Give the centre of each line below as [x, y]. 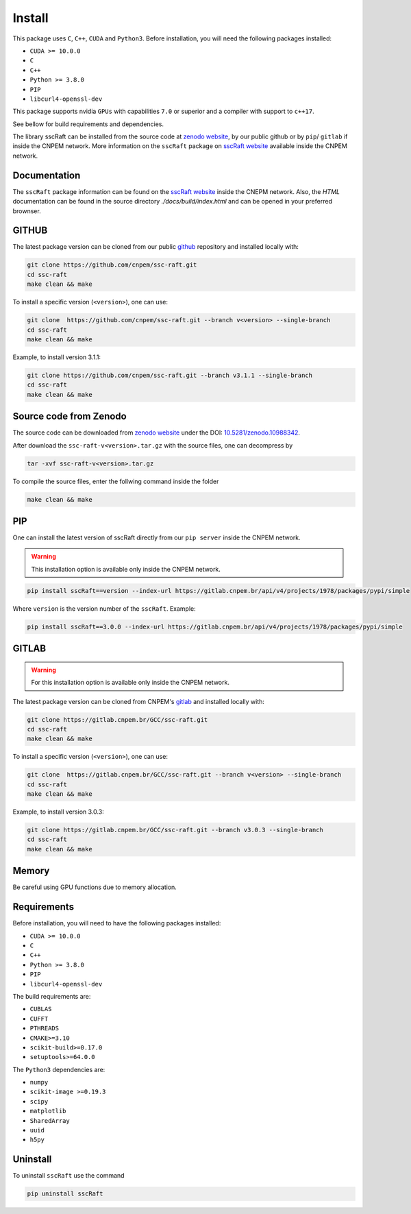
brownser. [27, 211]
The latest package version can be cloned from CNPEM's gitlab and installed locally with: [139, 701]
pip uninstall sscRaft [65, 1194]
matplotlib [48, 1111]
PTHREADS [45, 1029]
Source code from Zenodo [70, 416]
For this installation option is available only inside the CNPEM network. [130, 683]
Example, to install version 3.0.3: [58, 812]
